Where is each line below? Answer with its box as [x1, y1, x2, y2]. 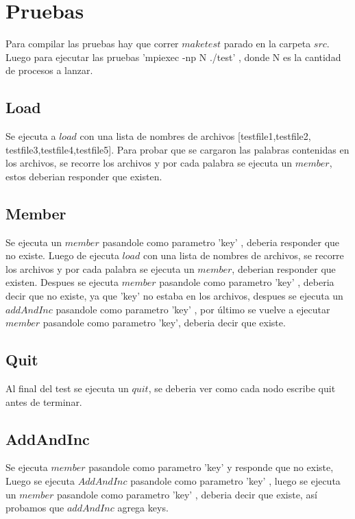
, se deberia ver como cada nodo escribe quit [148, 381, 336, 396]
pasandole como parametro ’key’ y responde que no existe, [88, 460, 334, 474]
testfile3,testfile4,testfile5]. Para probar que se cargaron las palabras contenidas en [5, 142, 350, 156]
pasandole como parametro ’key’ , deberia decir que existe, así [56, 487, 317, 501]
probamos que [5, 500, 64, 515]
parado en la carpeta [223, 36, 311, 51]
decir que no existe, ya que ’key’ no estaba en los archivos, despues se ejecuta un [5, 289, 343, 303]
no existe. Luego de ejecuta [5, 248, 119, 263]
